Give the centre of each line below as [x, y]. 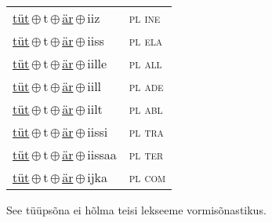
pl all [145, 63]
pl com [147, 177]
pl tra [146, 132]
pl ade [146, 86]
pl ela [146, 40]
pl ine [145, 18]
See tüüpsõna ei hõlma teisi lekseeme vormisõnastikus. [136, 210]
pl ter [146, 154]
